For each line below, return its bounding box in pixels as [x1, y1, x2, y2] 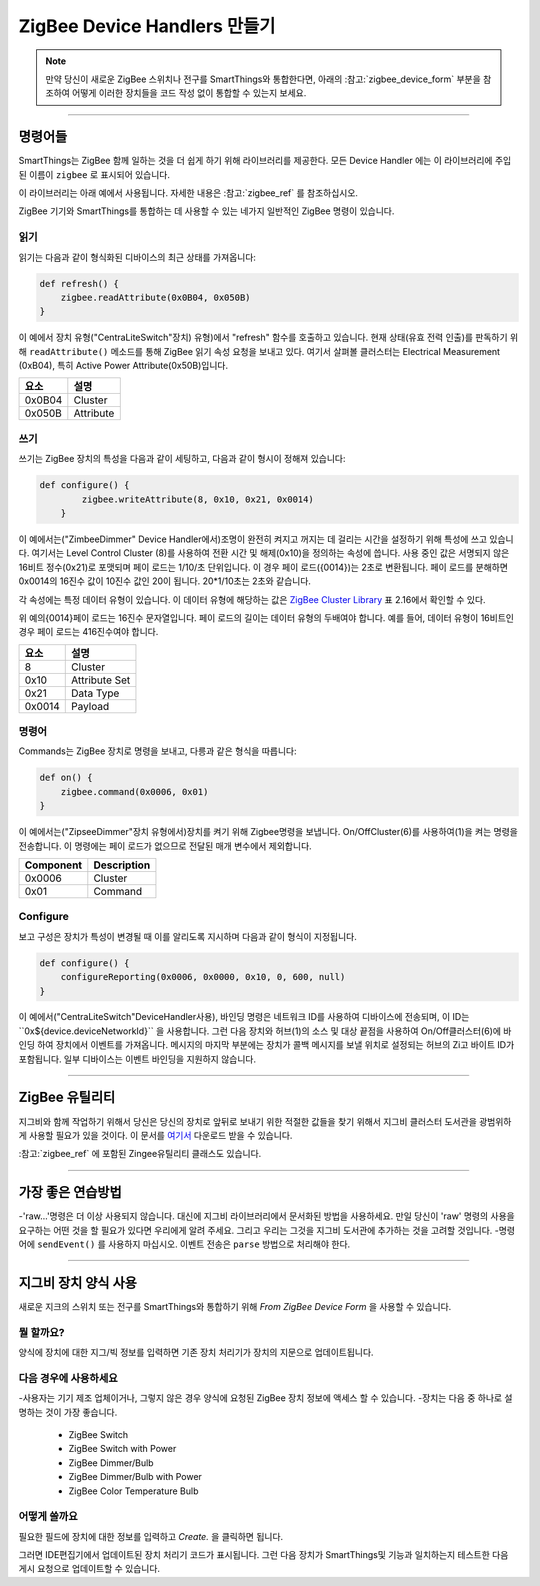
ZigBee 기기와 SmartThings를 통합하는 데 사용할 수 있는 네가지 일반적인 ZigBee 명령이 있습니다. [18, 205, 395, 217]
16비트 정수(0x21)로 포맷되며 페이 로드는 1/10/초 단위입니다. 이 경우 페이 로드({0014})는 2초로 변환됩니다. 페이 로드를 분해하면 [18, 561, 509, 573]
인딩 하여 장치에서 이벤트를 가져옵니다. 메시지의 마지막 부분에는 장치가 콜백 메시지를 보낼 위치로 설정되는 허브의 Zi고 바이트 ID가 [18, 1039, 515, 1051]
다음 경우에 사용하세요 [18, 1371, 119, 1385]
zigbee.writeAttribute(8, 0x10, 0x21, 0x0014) [81, 493, 314, 505]
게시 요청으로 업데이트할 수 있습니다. [18, 1563, 160, 1575]
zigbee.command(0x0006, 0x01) [60, 786, 209, 797]
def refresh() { [39, 278, 120, 289]
